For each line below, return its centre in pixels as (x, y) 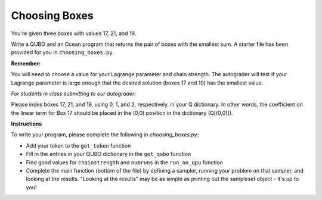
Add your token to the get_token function (78, 145)
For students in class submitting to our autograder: (74, 93)
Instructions (27, 124)
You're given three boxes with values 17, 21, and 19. (74, 33)
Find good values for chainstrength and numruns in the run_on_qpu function (124, 162)
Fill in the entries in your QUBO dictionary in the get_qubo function (109, 154)
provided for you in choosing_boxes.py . (63, 52)
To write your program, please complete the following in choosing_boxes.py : (105, 135)
